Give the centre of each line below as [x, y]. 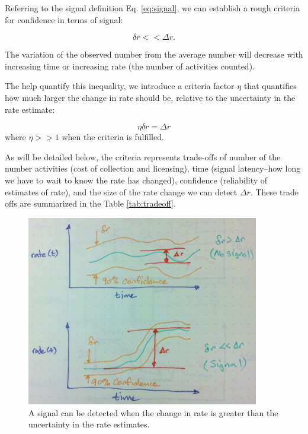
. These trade [274, 191]
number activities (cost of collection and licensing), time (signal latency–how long [153, 168]
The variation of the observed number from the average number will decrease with [154, 54]
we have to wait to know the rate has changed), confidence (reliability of [136, 180]
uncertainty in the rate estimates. [89, 424]
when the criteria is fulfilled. [113, 137]
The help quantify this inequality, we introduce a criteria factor [120, 86]
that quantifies [270, 86]
